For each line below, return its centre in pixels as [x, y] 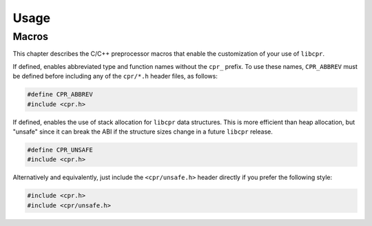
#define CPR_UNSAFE [60, 150]
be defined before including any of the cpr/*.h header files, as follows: [115, 76]
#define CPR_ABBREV [60, 94]
